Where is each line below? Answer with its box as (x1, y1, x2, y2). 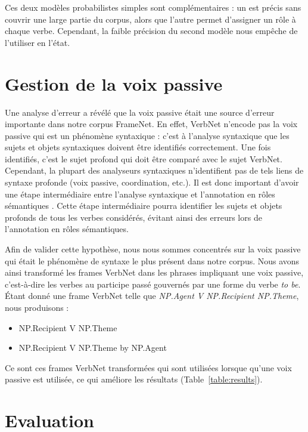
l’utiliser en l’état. (5, 36, 70, 48)
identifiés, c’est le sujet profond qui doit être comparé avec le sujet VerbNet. (5, 152, 282, 165)
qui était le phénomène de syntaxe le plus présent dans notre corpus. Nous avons (5, 254, 300, 267)
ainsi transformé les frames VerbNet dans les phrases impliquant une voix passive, (5, 266, 304, 279)
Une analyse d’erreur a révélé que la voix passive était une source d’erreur (5, 106, 275, 118)
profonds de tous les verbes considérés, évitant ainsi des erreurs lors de (5, 211, 262, 223)
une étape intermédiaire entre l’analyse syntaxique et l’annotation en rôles (5, 187, 275, 200)
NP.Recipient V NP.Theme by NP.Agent (18, 341, 167, 354)
